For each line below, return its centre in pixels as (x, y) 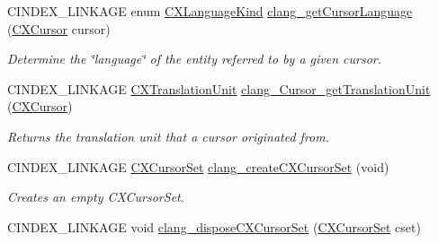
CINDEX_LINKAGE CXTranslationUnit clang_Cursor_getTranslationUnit (219, 88)
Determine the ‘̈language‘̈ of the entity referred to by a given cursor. (195, 59)
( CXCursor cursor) (59, 28)
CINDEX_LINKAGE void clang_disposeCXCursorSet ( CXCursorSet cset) (214, 226)
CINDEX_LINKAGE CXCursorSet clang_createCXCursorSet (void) (198, 166)
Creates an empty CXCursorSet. (96, 197)
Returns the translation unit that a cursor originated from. (169, 136)
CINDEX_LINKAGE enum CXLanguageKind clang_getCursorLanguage (210, 11)
